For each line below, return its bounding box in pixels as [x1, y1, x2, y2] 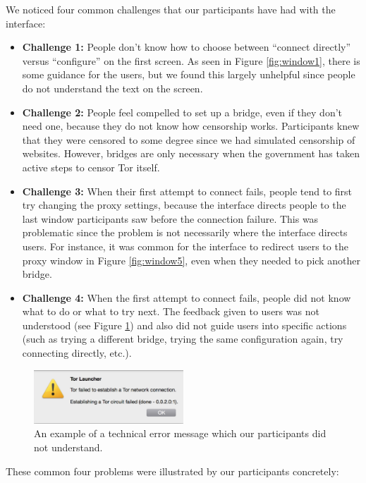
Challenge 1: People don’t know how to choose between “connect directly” [22, 39, 351, 54]
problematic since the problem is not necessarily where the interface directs [22, 225, 348, 240]
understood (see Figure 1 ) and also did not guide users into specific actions [22, 317, 347, 332]
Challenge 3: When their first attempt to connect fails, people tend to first [22, 183, 353, 198]
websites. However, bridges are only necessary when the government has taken [22, 146, 360, 161]
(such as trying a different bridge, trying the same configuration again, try [22, 331, 343, 346]
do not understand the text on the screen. [22, 80, 203, 95]
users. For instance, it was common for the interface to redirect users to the [22, 238, 348, 253]
